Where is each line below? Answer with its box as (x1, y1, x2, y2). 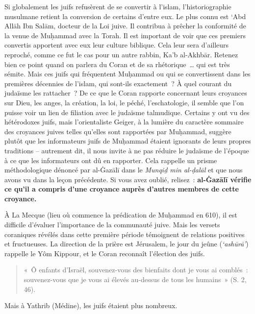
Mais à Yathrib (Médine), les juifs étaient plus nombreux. (4, 300, 178, 311)
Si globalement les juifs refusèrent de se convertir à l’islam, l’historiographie (4, 1, 231, 11)
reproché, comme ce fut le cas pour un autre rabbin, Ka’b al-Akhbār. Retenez (4, 49, 238, 59)
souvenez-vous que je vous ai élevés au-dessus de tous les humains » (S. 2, (24, 274, 247, 285)
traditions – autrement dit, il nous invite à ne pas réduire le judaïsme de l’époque (4, 145, 249, 155)
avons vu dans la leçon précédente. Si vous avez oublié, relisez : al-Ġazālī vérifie (4, 174, 252, 184)
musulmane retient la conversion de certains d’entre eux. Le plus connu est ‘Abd (4, 11, 246, 21)
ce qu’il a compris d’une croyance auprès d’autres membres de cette (4, 184, 239, 194)
